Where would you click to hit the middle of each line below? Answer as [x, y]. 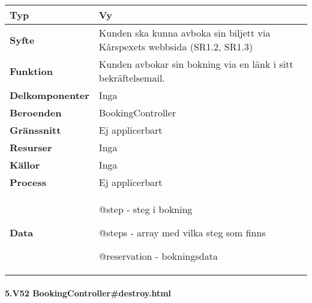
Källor [25, 165]
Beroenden [36, 112]
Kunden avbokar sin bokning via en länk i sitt [196, 64]
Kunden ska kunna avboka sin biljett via [184, 33]
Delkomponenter [49, 95]
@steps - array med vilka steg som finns [182, 232]
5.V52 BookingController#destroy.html [88, 292]
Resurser [31, 147]
